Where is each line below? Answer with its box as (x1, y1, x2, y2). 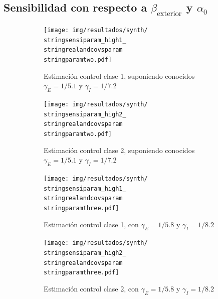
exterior (157, 10, 182, 18)
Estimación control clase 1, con (44, 219, 139, 229)
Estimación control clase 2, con (44, 283, 139, 294)
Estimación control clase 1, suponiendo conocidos (44, 70, 195, 81)
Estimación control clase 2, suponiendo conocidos (44, 144, 195, 155)
